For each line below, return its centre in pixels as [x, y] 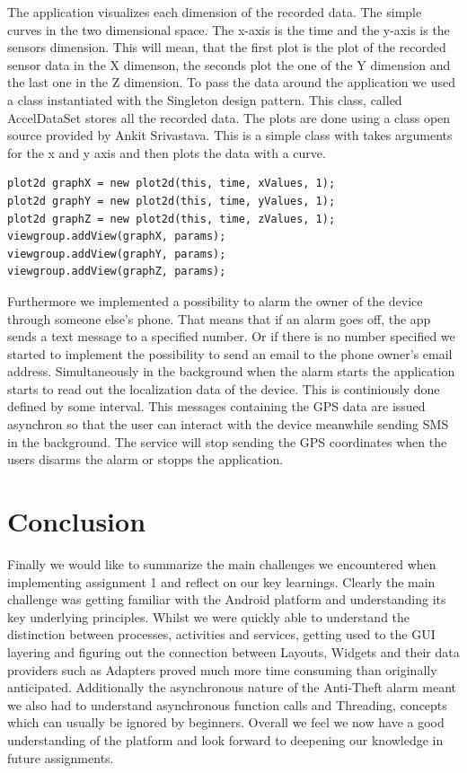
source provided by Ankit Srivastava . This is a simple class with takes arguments [230, 135]
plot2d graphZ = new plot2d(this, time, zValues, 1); [172, 219]
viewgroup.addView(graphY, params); [117, 254]
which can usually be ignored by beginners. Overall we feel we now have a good [226, 722]
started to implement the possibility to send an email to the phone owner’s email [230, 353]
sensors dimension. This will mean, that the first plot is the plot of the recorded [227, 47]
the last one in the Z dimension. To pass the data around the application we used [231, 82]
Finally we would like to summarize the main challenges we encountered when [222, 563]
